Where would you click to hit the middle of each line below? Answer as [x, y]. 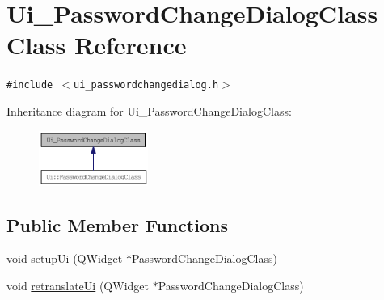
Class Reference [97, 45]
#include [30, 85]
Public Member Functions [117, 224]
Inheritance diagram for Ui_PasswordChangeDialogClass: [149, 110]
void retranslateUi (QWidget [78, 286]
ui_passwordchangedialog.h [146, 85]
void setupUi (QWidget [65, 258]
